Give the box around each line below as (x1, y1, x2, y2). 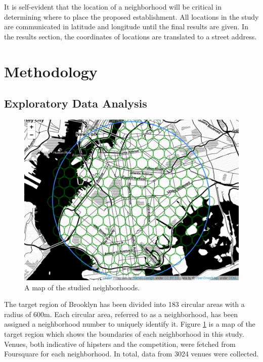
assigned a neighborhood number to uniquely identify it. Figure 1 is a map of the (4, 319, 255, 329)
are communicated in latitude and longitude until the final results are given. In (4, 21, 248, 32)
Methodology (4, 61, 98, 81)
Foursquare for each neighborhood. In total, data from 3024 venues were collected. (4, 348, 259, 359)
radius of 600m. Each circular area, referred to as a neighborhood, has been (4, 308, 238, 319)
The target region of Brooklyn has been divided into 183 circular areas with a (4, 299, 245, 309)
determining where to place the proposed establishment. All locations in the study (4, 11, 259, 22)
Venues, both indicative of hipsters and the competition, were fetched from (4, 338, 236, 349)
